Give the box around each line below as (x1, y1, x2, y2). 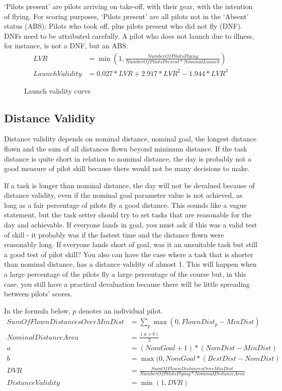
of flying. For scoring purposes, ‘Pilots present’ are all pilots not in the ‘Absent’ (4, 11, 249, 21)
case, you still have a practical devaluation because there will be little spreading (4, 278, 250, 289)
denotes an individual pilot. (78, 305, 163, 316)
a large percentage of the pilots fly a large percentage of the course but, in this (4, 269, 246, 279)
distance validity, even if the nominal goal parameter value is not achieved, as (4, 190, 243, 200)
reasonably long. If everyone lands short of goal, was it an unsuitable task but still (4, 239, 257, 250)
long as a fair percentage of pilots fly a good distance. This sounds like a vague (4, 199, 247, 210)
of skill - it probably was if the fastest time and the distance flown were (4, 229, 224, 240)
